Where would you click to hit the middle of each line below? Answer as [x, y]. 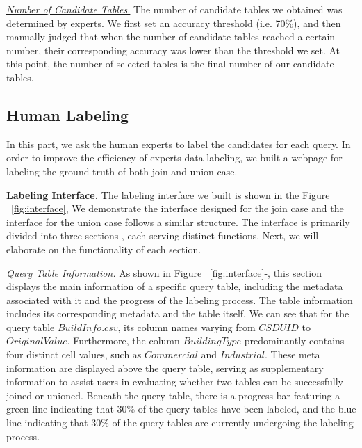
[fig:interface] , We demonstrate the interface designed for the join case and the [178, 208]
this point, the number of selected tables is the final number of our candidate [170, 64]
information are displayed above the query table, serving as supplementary [165, 368]
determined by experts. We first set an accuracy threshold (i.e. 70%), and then [174, 23]
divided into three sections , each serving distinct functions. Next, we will [163, 235]
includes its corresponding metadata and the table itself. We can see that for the [178, 313]
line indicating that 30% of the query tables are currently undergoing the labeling [180, 423]
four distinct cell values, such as [74, 354]
